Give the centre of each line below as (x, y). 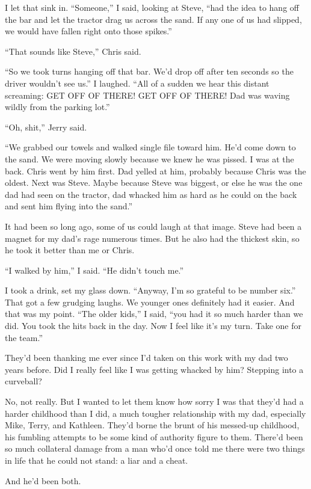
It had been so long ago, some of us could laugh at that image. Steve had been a (153, 226)
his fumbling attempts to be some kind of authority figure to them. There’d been (154, 436)
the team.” (24, 337)
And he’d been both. (43, 480)
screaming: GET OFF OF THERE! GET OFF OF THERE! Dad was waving (147, 95)
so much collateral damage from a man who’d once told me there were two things (155, 448)
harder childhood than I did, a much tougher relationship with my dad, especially (155, 413)
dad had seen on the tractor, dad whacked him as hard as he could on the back (151, 194)
